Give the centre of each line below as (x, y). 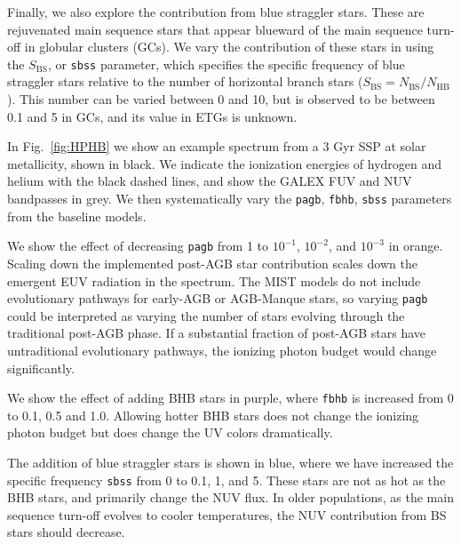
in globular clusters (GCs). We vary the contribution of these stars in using (229, 47)
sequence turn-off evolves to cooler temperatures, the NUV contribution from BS (227, 514)
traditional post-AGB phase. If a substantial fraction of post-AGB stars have (217, 333)
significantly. (41, 368)
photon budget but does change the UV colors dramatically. (170, 432)
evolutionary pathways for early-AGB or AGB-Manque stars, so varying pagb (218, 298)
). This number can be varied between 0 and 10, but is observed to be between (221, 99)
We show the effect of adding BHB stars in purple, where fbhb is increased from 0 (230, 398)
